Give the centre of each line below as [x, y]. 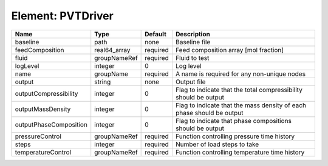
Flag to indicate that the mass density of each [241, 105]
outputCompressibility [46, 93]
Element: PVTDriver [62, 16]
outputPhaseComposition [51, 124]
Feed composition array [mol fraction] [230, 50]
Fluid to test [192, 58]
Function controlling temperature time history [240, 152]
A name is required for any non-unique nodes [241, 74]
